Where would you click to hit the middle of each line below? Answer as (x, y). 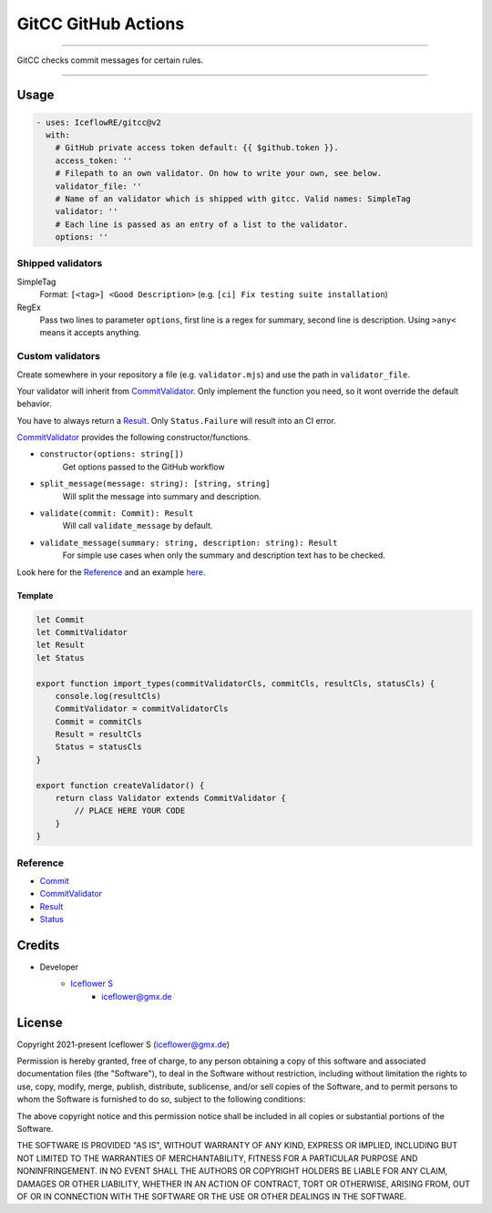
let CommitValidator (82, 632)
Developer (59, 967)
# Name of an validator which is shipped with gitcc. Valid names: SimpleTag (233, 199)
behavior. (34, 404)
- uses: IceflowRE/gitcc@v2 (98, 122)
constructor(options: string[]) (112, 454)
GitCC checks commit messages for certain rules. (110, 60)
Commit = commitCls (99, 721)
